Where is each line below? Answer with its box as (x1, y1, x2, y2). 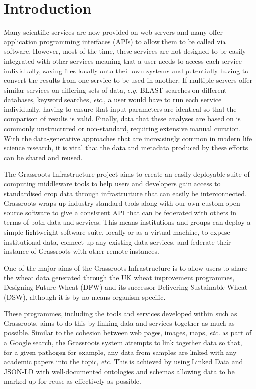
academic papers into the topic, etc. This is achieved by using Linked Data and (4, 356, 243, 367)
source (4, 207, 23, 217)
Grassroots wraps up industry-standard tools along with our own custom (4, 198, 224, 208)
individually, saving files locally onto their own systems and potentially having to (4, 65, 249, 75)
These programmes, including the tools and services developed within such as (4, 308, 237, 318)
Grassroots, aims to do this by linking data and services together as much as (4, 318, 235, 328)
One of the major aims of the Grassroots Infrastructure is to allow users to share (4, 262, 248, 273)
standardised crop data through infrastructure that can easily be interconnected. (4, 188, 247, 198)
